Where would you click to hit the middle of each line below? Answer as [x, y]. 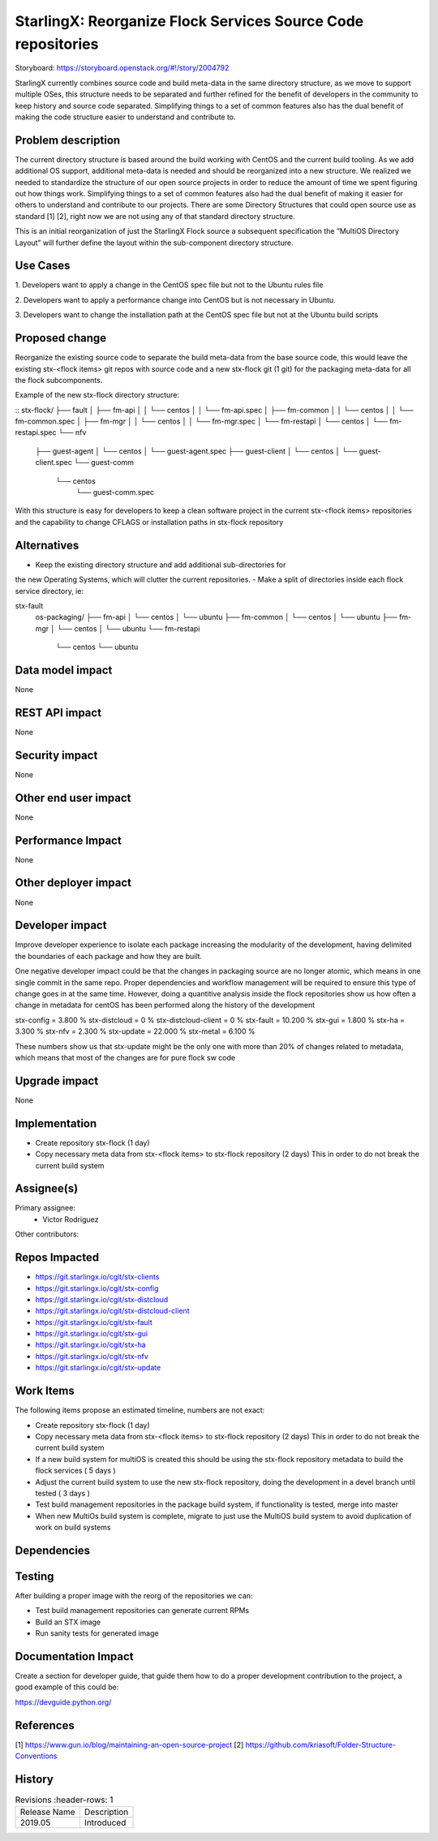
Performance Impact [68, 840]
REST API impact [58, 713]
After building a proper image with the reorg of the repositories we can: [134, 1595]
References [45, 1725]
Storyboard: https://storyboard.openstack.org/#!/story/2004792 [122, 68]
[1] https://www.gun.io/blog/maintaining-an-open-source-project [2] [129, 1744]
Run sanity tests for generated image [97, 1633]
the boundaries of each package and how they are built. [109, 956]
